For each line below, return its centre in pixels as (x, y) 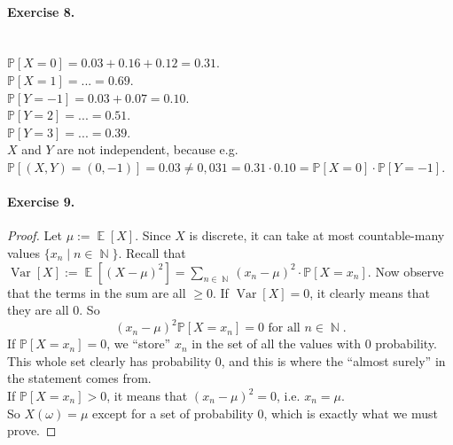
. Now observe (406, 271)
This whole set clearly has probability (109, 360)
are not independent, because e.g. (148, 149)
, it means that (147, 395)
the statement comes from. (79, 378)
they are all (38, 310)
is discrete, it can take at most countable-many (317, 235)
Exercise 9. (41, 202)
